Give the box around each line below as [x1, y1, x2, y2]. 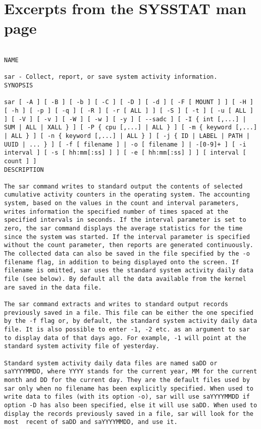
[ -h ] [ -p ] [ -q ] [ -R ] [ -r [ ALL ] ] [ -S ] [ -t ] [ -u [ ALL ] [4, 107, 253, 114]
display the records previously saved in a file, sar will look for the [4, 410, 253, 417]
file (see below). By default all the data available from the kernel [4, 275, 246, 283]
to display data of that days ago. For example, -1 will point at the [4, 334, 246, 342]
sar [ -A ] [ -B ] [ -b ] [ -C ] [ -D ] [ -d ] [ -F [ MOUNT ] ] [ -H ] [4, 99, 253, 106]
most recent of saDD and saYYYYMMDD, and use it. [4, 418, 178, 426]
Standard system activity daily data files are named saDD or [4, 359, 218, 367]
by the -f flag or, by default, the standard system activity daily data [4, 317, 257, 325]
